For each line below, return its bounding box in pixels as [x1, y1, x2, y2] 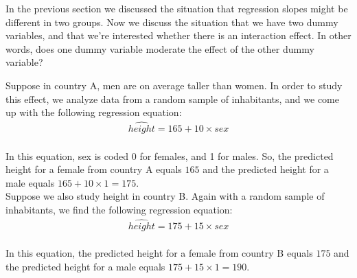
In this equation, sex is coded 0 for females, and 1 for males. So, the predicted [5, 148, 334, 163]
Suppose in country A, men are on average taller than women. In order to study [5, 78, 343, 92]
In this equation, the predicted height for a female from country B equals [5, 246, 313, 260]
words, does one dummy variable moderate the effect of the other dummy [5, 41, 314, 56]
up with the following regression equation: [5, 105, 182, 119]
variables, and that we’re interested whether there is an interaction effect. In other [5, 28, 352, 43]
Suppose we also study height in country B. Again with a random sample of [5, 189, 325, 203]
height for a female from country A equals [5, 162, 182, 176]
